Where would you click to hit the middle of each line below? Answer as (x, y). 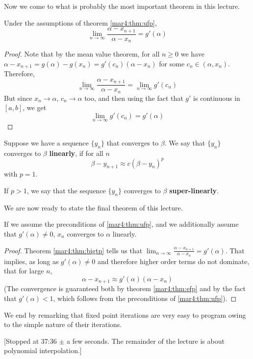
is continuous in (217, 98)
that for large (24, 271)
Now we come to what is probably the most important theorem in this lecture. (122, 6)
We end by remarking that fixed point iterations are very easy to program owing (125, 314)
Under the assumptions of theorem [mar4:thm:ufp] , (80, 22)
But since (18, 98)
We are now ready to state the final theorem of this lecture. (93, 207)
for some (172, 63)
